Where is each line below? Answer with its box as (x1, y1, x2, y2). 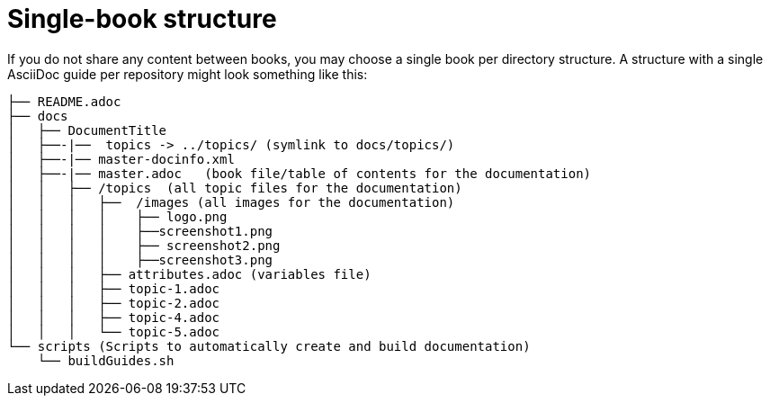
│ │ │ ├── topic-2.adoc (7, 295, 220, 310)
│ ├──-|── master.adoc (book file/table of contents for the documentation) (7, 166, 592, 181)
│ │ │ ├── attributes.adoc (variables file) (7, 266, 372, 282)
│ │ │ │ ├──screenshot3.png (7, 252, 273, 267)
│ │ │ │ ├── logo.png (7, 209, 228, 224)
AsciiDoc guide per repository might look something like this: (7, 66, 368, 82)
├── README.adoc (7, 94, 121, 109)
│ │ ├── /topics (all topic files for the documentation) (7, 180, 462, 195)
